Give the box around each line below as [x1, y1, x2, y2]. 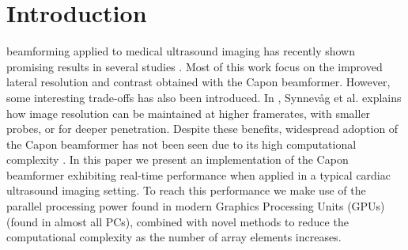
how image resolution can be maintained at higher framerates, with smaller [6, 104, 371, 121]
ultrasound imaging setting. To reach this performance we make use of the [6, 182, 366, 199]
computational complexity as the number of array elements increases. [6, 229, 342, 245]
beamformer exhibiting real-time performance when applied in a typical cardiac [6, 166, 391, 183]
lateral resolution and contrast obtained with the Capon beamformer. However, [6, 74, 391, 90]
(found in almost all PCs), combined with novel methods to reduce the [6, 213, 349, 229]
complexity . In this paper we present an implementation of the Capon [6, 151, 349, 168]
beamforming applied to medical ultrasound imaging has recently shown [6, 43, 355, 59]
